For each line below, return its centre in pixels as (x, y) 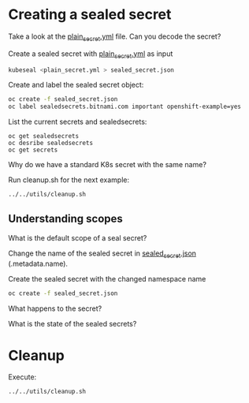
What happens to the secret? (55, 308)
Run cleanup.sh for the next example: (69, 180)
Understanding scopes (66, 219)
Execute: (22, 377)
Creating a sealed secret (90, 15)
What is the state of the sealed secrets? (72, 323)
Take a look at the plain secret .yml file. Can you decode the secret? (115, 37)
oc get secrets (33, 150)
